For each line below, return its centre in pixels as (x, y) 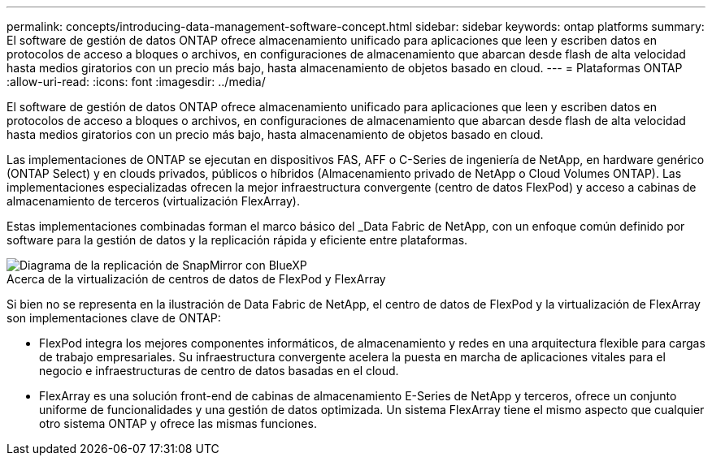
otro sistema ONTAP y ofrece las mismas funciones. (178, 423)
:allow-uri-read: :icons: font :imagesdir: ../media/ (136, 82)
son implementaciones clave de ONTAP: (114, 318)
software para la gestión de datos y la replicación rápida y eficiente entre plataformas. (237, 240)
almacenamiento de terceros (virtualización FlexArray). (153, 201)
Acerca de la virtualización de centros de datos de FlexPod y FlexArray (196, 279)
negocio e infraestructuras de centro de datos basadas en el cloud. (219, 371)
